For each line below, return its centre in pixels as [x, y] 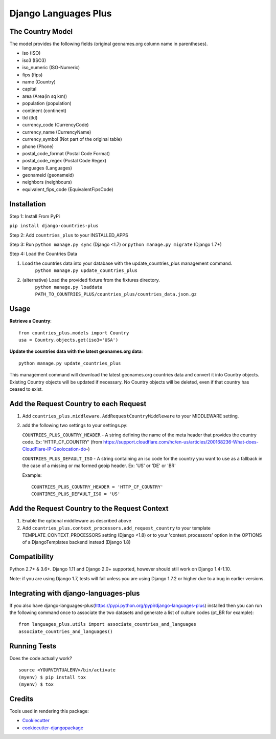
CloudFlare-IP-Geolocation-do [54, 449]
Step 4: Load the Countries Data [43, 254]
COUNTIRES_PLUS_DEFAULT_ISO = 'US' [76, 494]
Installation [28, 204]
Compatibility [31, 557]
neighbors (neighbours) [47, 182]
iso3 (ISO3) [34, 60]
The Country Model [41, 31]
